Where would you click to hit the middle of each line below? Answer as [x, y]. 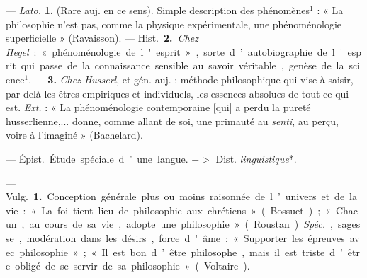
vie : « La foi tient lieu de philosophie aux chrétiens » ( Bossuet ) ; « [168, 210]
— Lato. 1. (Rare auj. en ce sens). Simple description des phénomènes [158, 10]
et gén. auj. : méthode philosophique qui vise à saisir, [238, 79]
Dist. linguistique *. [256, 158]
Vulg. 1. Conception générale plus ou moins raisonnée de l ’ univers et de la [182, 196]
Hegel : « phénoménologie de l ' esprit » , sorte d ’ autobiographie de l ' [174, 51]
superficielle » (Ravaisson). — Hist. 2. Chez [102, 38]
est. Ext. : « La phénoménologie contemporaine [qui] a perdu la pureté [158, 107]
